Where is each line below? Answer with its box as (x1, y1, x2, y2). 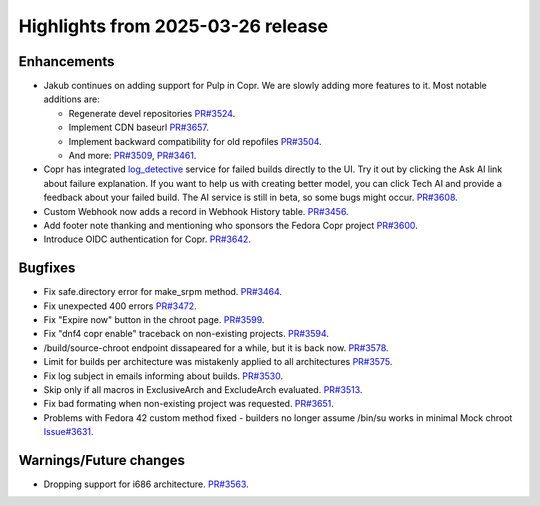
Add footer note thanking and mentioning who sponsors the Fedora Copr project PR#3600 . (43, 219, 419, 231)
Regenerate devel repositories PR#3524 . (68, 107, 236, 119)
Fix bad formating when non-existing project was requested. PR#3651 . (43, 398, 335, 410)
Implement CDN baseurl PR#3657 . (68, 121, 210, 134)
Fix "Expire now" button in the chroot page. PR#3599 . (43, 314, 265, 326)
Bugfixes (18, 260, 76, 277)
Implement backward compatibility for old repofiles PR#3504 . (68, 135, 322, 147)
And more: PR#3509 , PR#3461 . (68, 150, 197, 162)
